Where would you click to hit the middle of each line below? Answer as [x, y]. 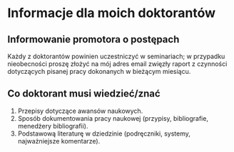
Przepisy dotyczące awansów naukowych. [80, 111]
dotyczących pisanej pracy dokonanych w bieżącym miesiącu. [99, 71]
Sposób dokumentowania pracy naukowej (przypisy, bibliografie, [113, 118]
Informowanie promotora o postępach [93, 39]
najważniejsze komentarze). [59, 141]
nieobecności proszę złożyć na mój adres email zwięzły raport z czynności [117, 64]
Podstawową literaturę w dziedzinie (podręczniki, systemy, [104, 134]
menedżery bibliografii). [53, 126]
